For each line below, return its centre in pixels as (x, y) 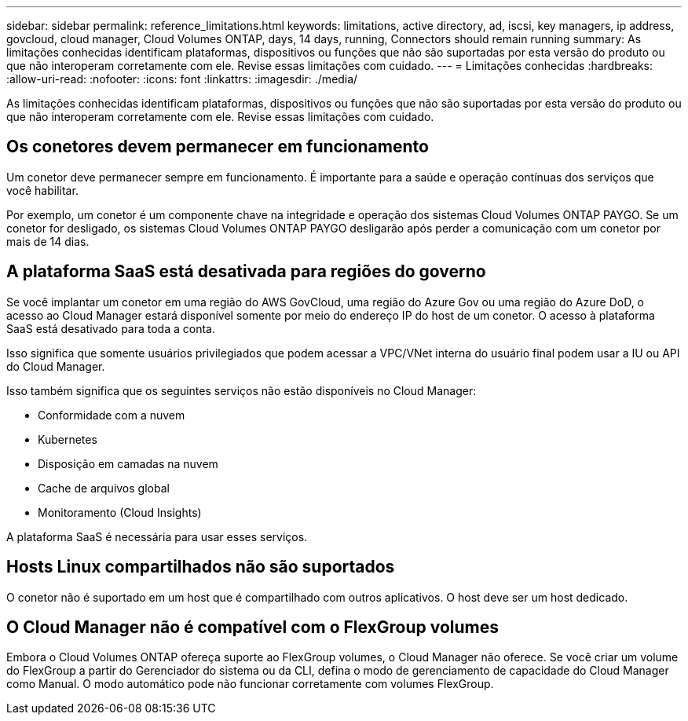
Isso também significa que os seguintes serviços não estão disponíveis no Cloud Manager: (242, 390)
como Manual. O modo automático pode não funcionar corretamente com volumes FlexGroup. (250, 684)
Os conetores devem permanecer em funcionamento (218, 147)
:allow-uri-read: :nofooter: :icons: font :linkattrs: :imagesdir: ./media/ (182, 79)
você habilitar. (42, 190)
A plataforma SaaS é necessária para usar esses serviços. (157, 536)
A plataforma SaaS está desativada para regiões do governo (246, 272)
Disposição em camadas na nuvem (128, 463)
